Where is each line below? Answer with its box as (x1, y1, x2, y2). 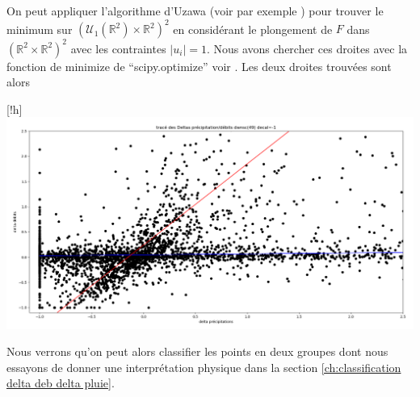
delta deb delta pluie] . (6, 374, 115, 391)
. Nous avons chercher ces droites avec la (206, 40, 408, 56)
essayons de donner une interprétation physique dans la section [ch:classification (6, 358, 401, 375)
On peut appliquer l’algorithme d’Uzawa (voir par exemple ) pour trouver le (6, 2, 384, 19)
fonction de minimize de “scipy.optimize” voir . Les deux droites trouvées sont (6, 57, 392, 74)
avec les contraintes (70, 40, 166, 56)
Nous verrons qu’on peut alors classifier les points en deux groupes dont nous (6, 343, 388, 360)
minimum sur (6, 20, 73, 37)
